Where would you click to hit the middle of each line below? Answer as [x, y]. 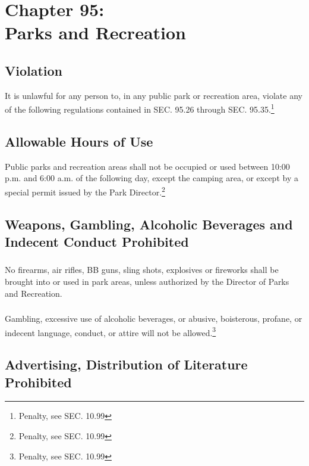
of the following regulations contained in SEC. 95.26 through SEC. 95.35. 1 [140, 108]
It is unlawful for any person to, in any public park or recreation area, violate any [154, 95]
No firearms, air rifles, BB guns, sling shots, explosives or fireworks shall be [142, 270]
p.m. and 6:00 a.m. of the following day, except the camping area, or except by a [152, 178]
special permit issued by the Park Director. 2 [85, 191]
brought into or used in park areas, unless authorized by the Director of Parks [147, 281]
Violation [34, 70]
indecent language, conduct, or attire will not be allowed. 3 [111, 331]
